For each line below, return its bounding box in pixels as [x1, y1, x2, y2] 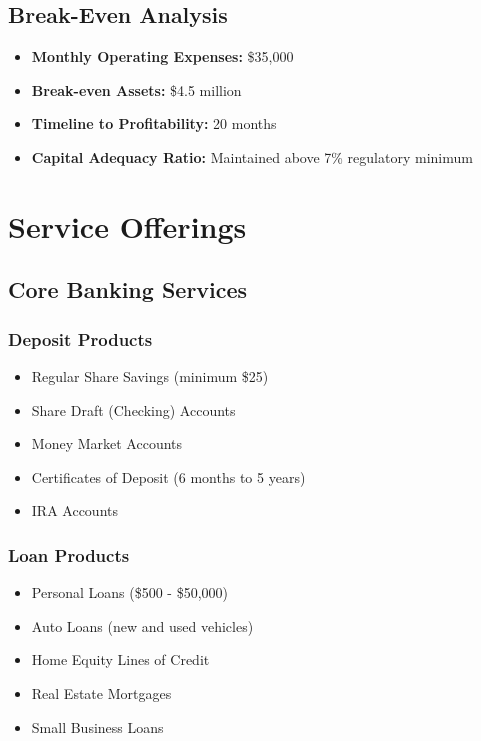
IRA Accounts [31, 500, 118, 521]
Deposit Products [8, 326, 153, 351]
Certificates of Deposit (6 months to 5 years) [31, 466, 306, 487]
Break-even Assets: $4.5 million [31, 79, 242, 100]
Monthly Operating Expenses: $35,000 [31, 46, 294, 67]
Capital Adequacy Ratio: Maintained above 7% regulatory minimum [31, 146, 473, 167]
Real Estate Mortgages [31, 682, 172, 703]
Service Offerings [8, 205, 247, 246]
